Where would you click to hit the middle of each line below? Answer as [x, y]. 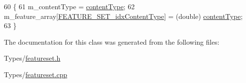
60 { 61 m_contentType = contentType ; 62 [69, 6]
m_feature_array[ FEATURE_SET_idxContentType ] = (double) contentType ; [123, 16]
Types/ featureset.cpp [36, 74]
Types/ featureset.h [32, 58]
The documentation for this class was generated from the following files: [112, 41]
